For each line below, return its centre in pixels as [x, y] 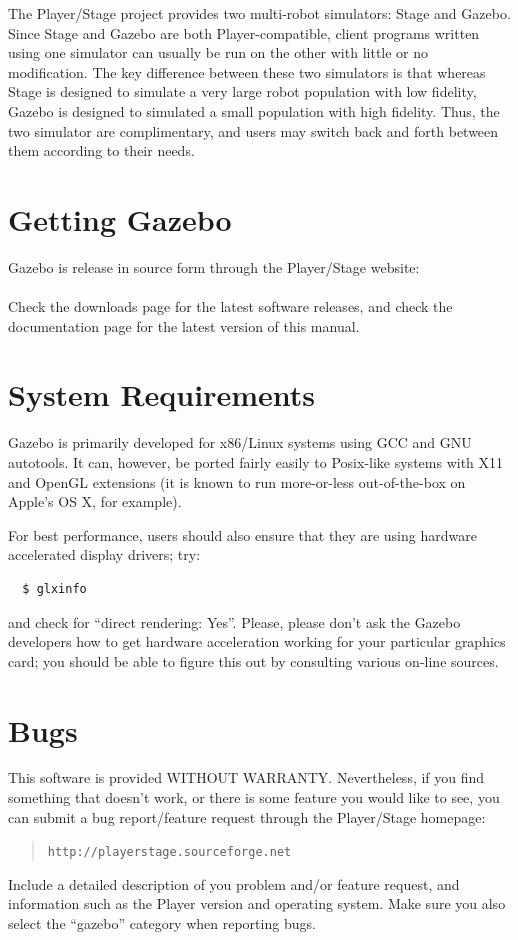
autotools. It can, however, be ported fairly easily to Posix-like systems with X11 [256, 461]
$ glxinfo [54, 588]
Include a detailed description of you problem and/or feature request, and [234, 883]
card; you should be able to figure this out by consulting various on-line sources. [253, 660]
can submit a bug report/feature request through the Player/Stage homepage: [247, 816]
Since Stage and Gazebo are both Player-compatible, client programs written [244, 32]
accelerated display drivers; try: [104, 554]
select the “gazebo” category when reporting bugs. [162, 923]
